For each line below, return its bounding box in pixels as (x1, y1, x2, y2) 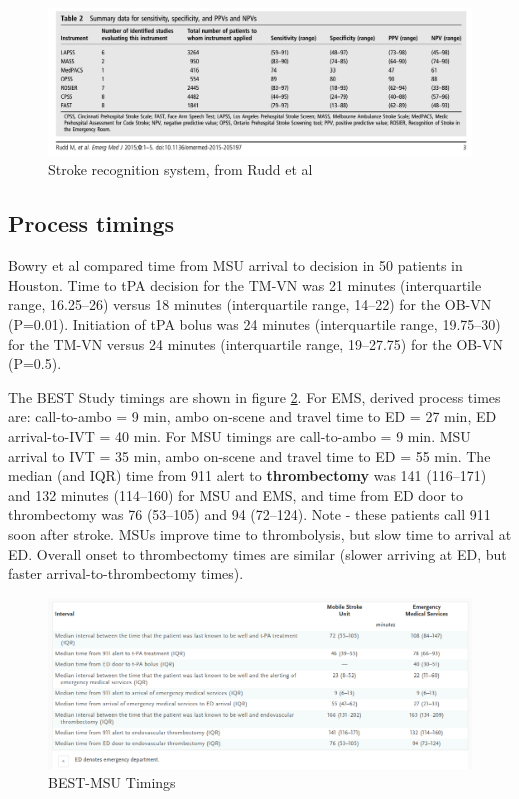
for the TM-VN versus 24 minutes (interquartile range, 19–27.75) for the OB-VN (8, 333, 503, 354)
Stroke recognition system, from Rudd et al (48, 159, 313, 180)
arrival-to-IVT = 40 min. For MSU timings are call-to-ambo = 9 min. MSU (8, 425, 471, 446)
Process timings (8, 208, 175, 239)
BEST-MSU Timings (48, 772, 176, 793)
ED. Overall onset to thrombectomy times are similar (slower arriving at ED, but (8, 543, 507, 564)
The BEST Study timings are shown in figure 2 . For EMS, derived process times (8, 386, 501, 407)
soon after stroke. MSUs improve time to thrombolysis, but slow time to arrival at (8, 523, 512, 544)
